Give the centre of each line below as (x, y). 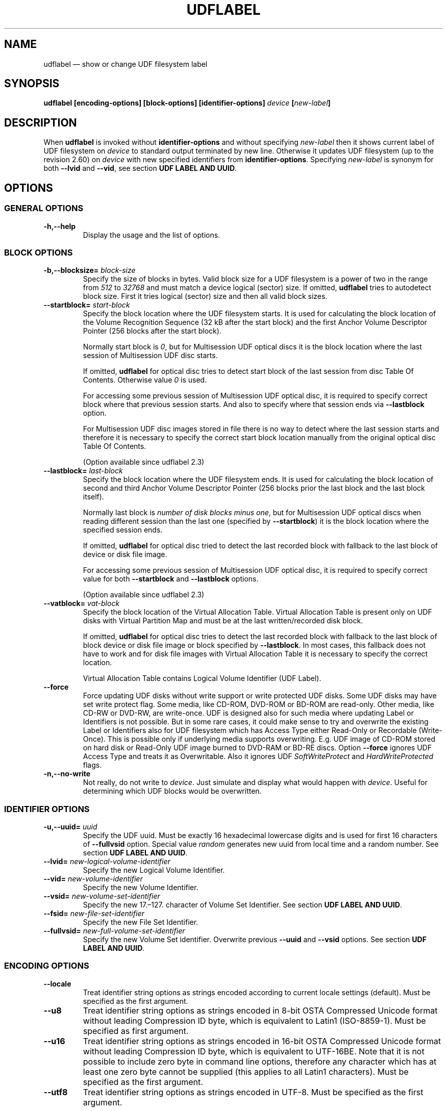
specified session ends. (123, 530)
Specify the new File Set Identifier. (141, 922)
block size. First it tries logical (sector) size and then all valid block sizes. (205, 296)
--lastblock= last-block (83, 471)
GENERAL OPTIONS (44, 208)
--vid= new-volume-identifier (93, 879)
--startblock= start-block (87, 305)
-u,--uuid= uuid (70, 827)
